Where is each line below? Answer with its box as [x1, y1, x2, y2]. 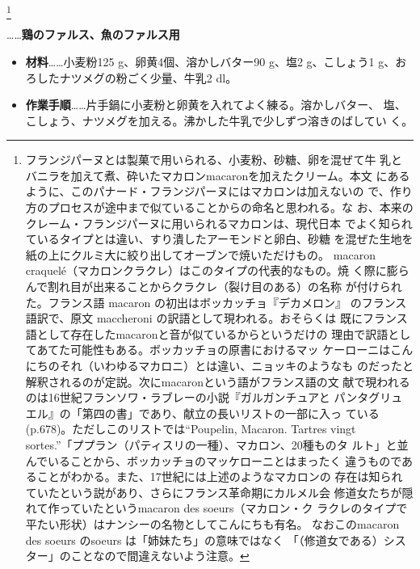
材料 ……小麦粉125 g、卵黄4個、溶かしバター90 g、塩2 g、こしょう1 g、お [25, 53, 407, 70]
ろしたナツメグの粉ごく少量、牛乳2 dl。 [25, 69, 237, 86]
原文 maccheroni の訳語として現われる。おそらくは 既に [70, 310, 363, 327]
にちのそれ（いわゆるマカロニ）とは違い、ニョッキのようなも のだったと [25, 357, 414, 374]
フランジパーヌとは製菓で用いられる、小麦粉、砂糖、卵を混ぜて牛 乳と [25, 151, 403, 168]
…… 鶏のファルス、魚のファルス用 [6, 26, 180, 43]
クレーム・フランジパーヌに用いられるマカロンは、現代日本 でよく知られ [25, 214, 413, 231]
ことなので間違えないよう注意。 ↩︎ [70, 547, 250, 564]
